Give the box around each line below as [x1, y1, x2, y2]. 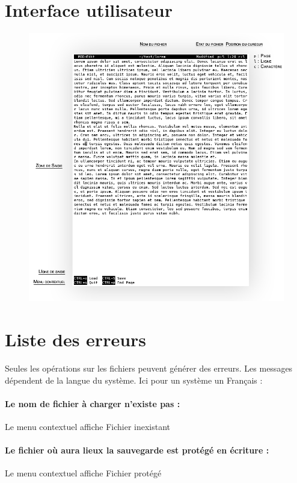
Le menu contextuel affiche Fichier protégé [5, 467, 162, 479]
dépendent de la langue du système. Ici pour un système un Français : [5, 373, 263, 386]
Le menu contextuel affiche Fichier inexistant [5, 420, 171, 432]
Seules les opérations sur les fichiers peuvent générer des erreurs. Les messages [5, 361, 293, 374]
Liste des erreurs [5, 327, 147, 351]
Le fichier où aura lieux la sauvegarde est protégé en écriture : [5, 444, 269, 457]
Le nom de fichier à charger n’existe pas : [5, 397, 180, 410]
